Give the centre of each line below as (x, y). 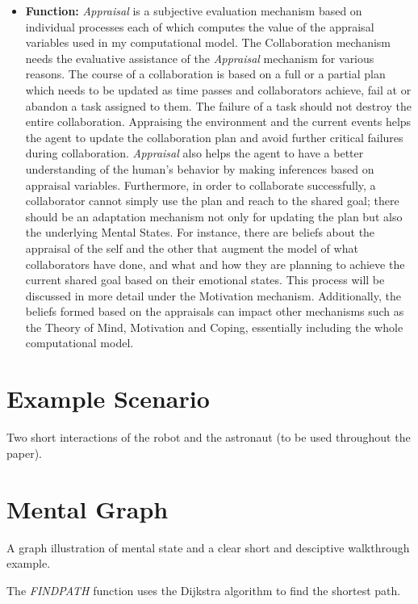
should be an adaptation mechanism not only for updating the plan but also (214, 216)
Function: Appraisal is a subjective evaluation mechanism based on (194, 10)
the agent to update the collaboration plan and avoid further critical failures (214, 137)
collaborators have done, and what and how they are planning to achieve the (215, 264)
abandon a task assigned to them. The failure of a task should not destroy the (218, 105)
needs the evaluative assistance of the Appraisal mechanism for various (200, 58)
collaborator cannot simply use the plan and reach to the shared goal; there (212, 201)
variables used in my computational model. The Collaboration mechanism (208, 42)
